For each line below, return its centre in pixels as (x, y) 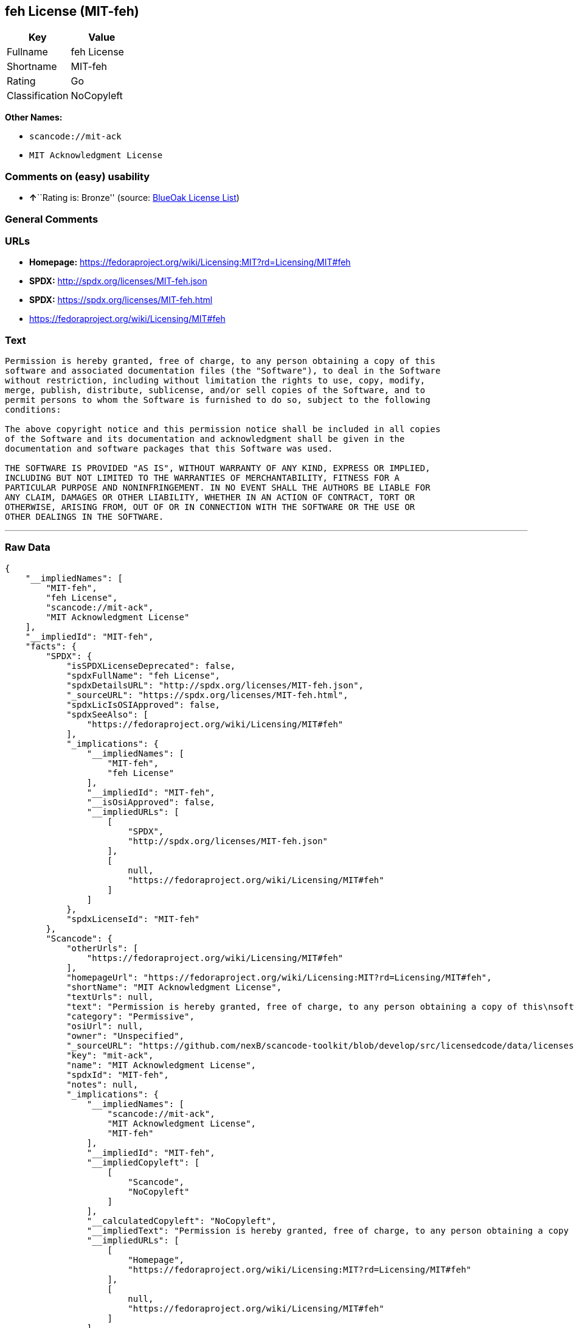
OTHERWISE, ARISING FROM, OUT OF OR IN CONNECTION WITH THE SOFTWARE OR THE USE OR (210, 507)
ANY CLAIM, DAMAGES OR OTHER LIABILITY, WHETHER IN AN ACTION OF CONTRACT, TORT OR (210, 498)
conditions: (33, 410)
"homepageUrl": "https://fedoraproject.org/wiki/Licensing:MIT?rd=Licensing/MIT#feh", (279, 977)
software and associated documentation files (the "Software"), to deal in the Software (223, 371)
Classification (38, 96)
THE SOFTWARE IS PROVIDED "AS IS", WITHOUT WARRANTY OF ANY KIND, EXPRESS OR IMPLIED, (218, 468)
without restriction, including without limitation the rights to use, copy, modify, (215, 381)
